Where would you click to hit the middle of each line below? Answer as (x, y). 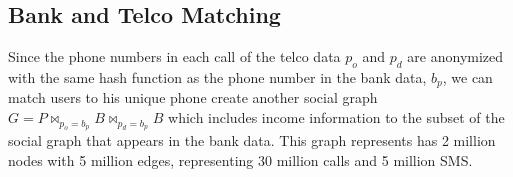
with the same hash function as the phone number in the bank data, (217, 77)
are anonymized (455, 56)
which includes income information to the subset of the (336, 117)
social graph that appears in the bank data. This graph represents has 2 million (252, 139)
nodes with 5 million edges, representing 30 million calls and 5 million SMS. (240, 159)
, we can (467, 77)
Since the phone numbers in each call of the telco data (174, 56)
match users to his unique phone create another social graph (193, 97)
